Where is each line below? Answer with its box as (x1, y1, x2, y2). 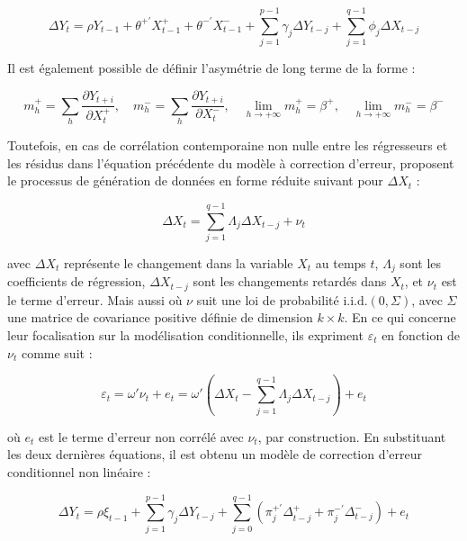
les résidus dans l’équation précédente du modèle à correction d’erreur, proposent (7, 153, 454, 172)
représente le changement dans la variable (63, 253, 293, 272)
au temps (315, 253, 366, 272)
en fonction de (382, 325, 460, 344)
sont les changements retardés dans (193, 272, 387, 291)
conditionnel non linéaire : (7, 463, 151, 482)
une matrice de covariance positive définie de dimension (7, 308, 313, 327)
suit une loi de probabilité (196, 290, 339, 309)
